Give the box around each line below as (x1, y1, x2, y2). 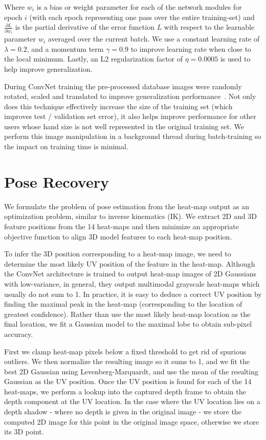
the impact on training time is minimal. (4, 141, 128, 152)
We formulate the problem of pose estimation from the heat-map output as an (4, 201, 250, 211)
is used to (220, 53, 251, 64)
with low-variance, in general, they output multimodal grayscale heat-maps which (4, 278, 260, 289)
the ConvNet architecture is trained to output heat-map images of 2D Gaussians (4, 268, 257, 279)
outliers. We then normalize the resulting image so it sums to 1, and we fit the (4, 356, 250, 367)
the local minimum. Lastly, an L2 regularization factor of (4, 53, 183, 64)
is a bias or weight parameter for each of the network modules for (36, 2, 242, 12)
